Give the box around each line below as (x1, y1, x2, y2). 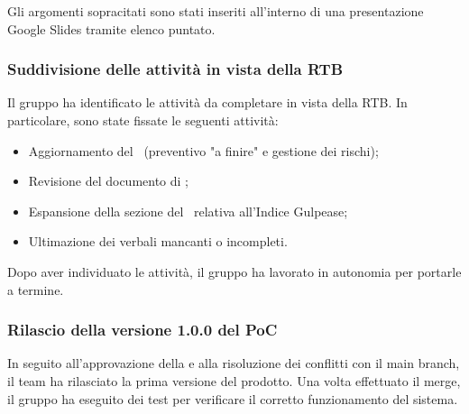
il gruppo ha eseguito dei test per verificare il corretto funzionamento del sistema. (7, 389, 458, 408)
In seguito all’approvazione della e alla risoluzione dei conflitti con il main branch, (7, 354, 460, 373)
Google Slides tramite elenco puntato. (7, 19, 216, 38)
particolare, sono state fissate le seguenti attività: (7, 111, 279, 129)
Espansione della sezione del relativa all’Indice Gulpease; (28, 201, 348, 220)
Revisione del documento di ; (28, 171, 189, 190)
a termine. (7, 280, 64, 299)
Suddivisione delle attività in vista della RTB (7, 58, 344, 80)
